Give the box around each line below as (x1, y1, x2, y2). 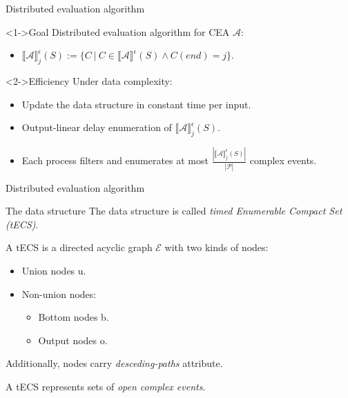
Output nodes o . (38, 332, 108, 347)
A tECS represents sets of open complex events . (6, 379, 206, 393)
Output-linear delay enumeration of (21, 120, 172, 135)
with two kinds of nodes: (164, 240, 269, 255)
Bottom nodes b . (38, 310, 109, 324)
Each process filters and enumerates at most (21, 153, 209, 168)
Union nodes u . (21, 263, 86, 277)
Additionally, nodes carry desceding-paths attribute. (6, 356, 223, 370)
